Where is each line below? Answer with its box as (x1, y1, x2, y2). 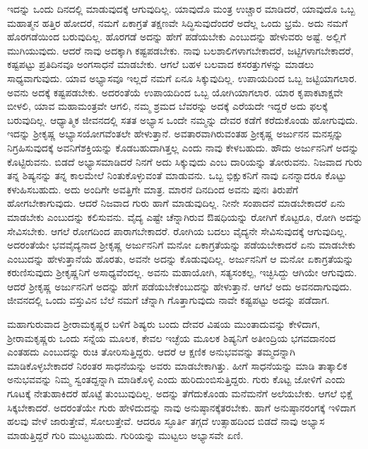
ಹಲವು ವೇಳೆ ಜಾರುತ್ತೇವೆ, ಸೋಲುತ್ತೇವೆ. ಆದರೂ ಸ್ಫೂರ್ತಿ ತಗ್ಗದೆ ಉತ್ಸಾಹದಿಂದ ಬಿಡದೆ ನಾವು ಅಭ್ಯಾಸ (7, 414, 325, 428)
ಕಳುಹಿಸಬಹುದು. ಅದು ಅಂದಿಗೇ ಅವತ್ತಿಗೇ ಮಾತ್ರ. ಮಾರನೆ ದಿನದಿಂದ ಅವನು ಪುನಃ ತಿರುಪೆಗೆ (7, 181, 299, 196)
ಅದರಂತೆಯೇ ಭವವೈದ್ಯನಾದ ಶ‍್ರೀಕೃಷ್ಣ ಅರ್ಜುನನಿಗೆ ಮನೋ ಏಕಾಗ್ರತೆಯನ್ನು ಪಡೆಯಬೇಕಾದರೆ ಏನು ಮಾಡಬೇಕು (7, 237, 356, 252)
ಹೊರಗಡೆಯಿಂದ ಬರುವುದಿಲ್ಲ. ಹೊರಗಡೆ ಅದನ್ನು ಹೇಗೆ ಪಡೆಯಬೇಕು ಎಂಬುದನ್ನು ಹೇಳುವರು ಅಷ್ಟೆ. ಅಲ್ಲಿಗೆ (7, 29, 346, 44)
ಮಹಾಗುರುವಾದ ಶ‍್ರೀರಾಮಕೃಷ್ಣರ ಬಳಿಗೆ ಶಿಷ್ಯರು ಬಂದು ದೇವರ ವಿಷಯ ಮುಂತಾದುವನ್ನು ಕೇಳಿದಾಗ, (7, 317, 320, 331)
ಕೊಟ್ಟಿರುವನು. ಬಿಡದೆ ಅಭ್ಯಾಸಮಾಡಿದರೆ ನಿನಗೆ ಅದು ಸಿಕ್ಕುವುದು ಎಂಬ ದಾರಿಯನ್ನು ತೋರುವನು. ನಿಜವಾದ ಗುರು (7, 154, 362, 169)
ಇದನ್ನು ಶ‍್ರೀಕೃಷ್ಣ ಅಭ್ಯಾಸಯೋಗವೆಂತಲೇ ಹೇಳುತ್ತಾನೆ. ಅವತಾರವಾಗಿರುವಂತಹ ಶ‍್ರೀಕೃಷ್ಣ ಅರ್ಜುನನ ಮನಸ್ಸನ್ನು (7, 126, 343, 141)
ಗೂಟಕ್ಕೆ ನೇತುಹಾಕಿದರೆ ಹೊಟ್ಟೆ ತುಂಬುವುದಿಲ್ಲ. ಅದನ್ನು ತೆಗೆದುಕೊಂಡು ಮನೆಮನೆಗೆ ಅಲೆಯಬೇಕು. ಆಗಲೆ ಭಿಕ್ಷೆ (7, 386, 353, 401)
